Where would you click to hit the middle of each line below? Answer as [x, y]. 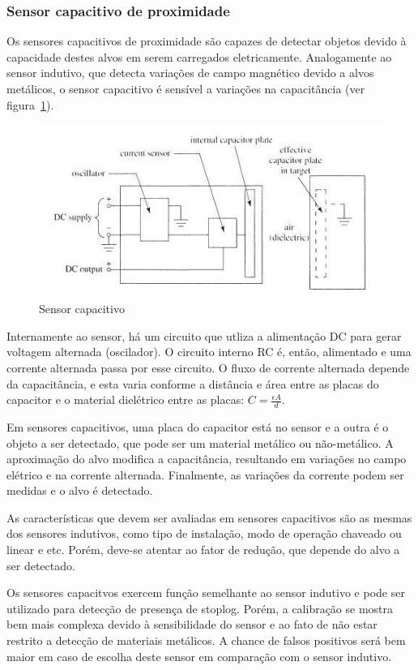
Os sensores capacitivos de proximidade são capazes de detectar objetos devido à [207, 41]
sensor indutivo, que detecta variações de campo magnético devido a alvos [190, 73]
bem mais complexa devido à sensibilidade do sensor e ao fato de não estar [192, 624]
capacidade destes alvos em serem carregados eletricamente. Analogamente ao [199, 56]
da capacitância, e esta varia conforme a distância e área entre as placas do [193, 383]
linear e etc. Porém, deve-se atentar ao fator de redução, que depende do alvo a [203, 550]
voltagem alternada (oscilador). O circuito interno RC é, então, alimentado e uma [209, 352]
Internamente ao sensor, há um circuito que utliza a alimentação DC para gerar [204, 335]
